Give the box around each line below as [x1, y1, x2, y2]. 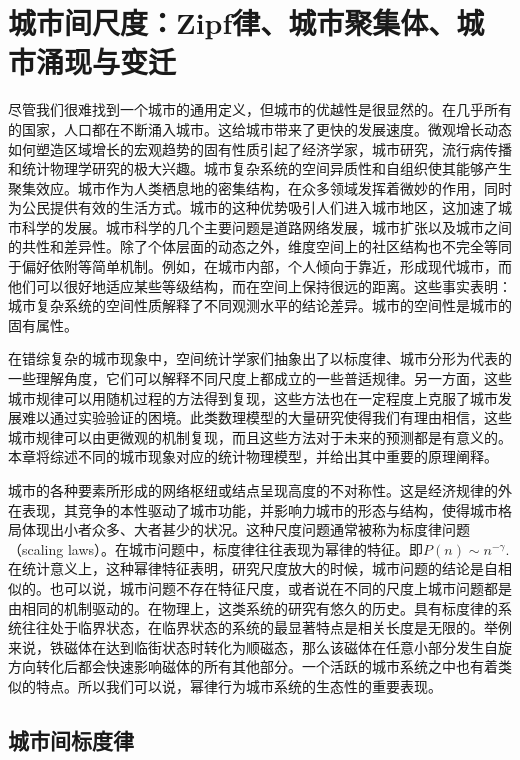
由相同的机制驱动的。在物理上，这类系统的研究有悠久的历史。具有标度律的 [8, 597, 498, 618]
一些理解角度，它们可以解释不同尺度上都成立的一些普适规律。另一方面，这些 [8, 368, 512, 389]
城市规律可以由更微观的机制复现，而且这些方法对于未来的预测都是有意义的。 [8, 426, 512, 447]
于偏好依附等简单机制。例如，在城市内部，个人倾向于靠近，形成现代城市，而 [8, 256, 512, 277]
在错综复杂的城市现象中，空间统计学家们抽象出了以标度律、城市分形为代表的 [8, 348, 512, 369]
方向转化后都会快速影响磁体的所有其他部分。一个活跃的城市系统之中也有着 [8, 656, 498, 677]
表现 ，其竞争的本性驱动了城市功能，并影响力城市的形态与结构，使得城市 [21, 499, 498, 520]
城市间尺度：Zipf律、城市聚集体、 [8, 2, 457, 43]
